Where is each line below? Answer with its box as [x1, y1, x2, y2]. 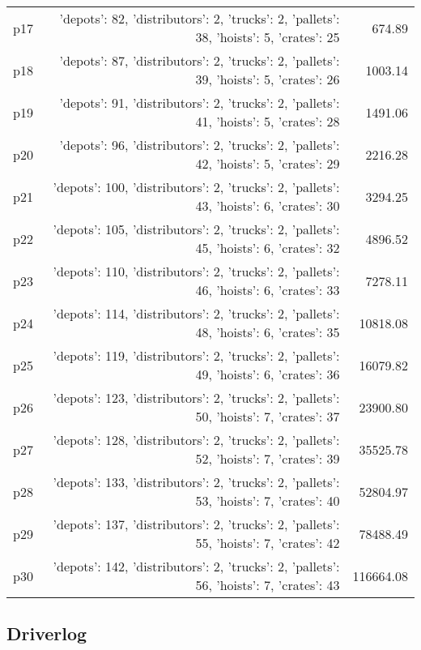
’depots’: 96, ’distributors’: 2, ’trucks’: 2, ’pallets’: [59, 135, 340, 154]
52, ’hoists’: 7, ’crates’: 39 [195, 449, 340, 468]
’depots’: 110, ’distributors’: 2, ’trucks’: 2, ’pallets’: [53, 262, 340, 280]
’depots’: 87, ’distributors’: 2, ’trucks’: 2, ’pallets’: [59, 51, 340, 70]
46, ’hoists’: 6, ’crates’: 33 [195, 280, 340, 299]
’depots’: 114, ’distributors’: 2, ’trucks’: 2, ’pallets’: [53, 304, 340, 323]
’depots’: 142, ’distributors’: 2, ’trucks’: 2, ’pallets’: [53, 557, 340, 575]
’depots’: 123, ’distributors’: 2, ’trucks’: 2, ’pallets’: [53, 388, 340, 407]
